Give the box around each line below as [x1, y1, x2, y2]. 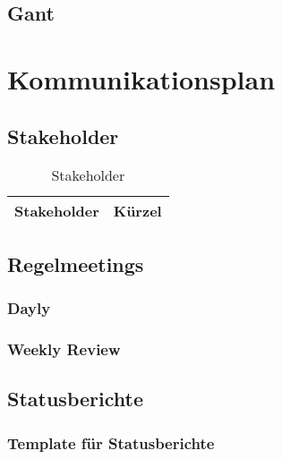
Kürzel [113, 200, 162, 222]
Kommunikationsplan [7, 60, 276, 97]
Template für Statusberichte [7, 431, 215, 454]
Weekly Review [7, 337, 121, 360]
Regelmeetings [7, 250, 144, 277]
